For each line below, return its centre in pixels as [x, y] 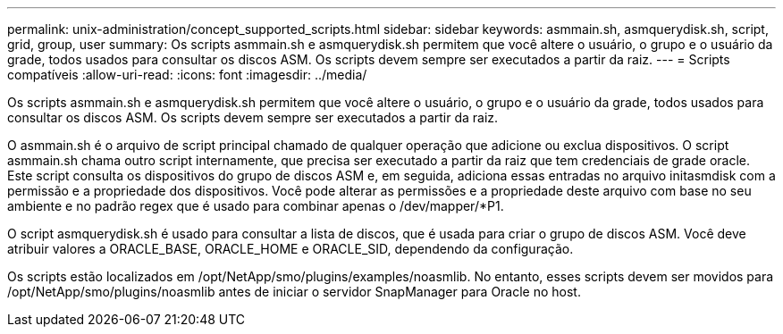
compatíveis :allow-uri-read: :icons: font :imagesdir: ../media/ [187, 75]
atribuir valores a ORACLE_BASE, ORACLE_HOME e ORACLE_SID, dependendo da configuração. [290, 249]
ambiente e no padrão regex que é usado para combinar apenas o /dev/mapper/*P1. [256, 206]
